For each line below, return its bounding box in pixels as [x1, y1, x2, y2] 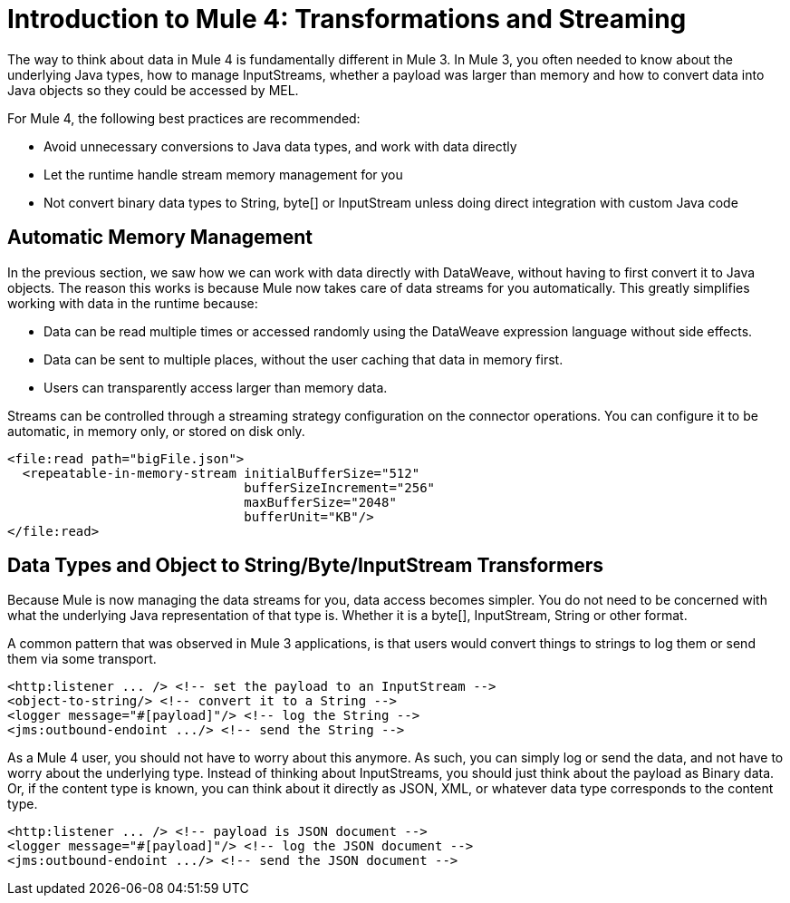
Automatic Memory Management [7, 226, 313, 249]
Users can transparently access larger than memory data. [43, 379, 388, 395]
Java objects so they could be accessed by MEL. [7, 82, 299, 98]
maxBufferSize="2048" [244, 494, 397, 510]
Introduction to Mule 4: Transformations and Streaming [7, 4, 687, 34]
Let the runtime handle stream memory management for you [43, 166, 403, 182]
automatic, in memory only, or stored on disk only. [7, 422, 305, 439]
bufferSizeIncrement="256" [244, 480, 436, 495]
